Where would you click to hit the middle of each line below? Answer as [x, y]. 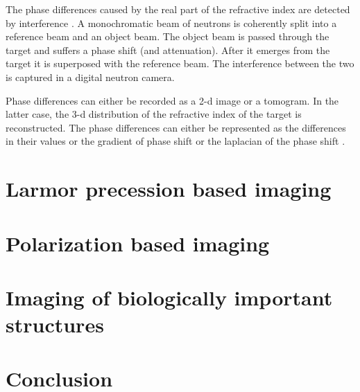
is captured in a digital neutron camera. [90, 77]
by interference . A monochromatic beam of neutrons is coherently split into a [171, 23]
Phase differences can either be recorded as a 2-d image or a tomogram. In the [172, 100]
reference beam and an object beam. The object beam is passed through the [168, 36]
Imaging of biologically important [169, 297]
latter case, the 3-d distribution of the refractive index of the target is [154, 114]
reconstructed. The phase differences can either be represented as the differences [176, 127]
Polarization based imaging [138, 243]
